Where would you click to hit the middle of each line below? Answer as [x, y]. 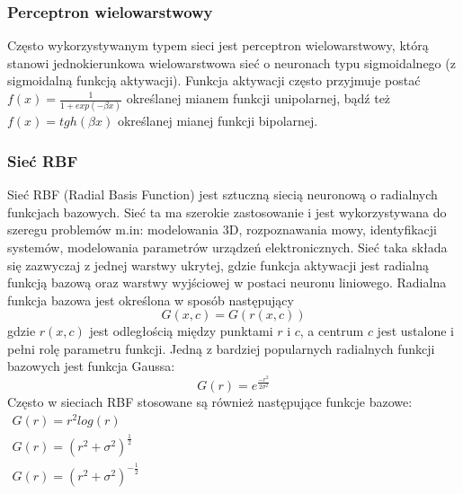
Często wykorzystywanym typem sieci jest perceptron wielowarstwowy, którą [218, 45]
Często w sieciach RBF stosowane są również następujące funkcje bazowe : [210, 402]
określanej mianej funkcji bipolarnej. [218, 121]
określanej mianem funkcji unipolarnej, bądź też [258, 98]
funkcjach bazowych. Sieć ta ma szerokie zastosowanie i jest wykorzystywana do [227, 212]
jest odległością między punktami [181, 331]
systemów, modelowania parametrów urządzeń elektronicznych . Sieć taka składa [227, 247]
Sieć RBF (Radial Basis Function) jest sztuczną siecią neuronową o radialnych [223, 194]
